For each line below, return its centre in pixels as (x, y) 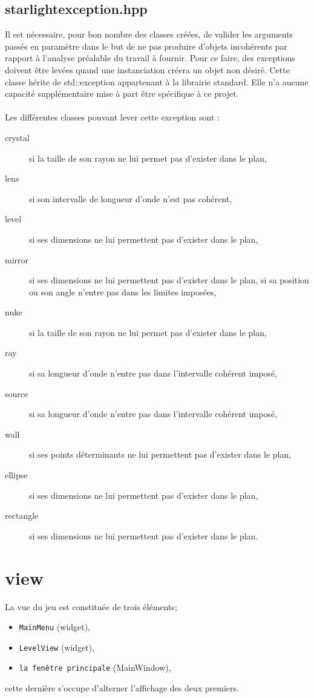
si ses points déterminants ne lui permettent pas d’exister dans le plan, (160, 454)
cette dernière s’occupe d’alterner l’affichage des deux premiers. (122, 688)
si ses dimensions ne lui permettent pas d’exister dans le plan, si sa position (169, 280)
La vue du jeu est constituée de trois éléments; (91, 606)
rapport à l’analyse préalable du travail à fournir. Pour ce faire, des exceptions (150, 58)
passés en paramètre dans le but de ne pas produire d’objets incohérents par (146, 46)
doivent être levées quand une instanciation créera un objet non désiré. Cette (147, 69)
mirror (17, 259)
